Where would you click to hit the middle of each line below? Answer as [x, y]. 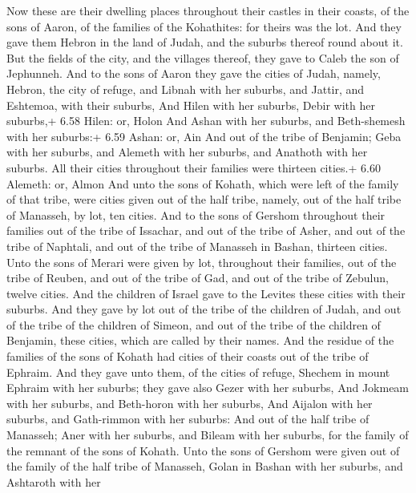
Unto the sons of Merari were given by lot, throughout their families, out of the [202, 262]
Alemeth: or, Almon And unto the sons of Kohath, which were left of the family [203, 183]
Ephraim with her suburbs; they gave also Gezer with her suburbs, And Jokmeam [208, 388]
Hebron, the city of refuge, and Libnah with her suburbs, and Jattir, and [186, 89]
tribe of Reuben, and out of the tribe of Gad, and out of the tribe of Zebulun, [198, 278]
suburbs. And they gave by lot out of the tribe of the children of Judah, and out [204, 309]
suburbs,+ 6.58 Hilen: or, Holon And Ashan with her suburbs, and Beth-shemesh [206, 121]
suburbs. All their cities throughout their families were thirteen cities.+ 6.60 [194, 167]
